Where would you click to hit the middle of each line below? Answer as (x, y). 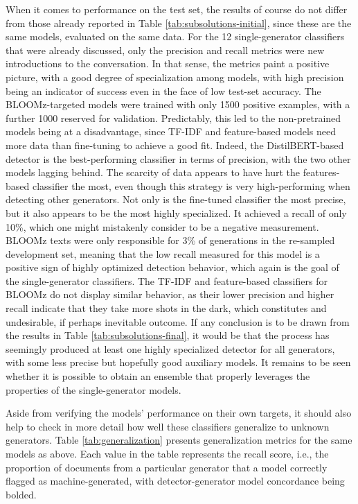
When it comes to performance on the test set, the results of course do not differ (177, 9)
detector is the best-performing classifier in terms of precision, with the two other (178, 158)
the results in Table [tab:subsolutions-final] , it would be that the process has (168, 335)
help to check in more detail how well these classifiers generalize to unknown (168, 426)
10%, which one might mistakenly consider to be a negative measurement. (162, 226)
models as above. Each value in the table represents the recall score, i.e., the (167, 453)
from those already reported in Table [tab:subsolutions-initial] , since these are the (179, 23)
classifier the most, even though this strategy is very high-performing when (191, 185)
